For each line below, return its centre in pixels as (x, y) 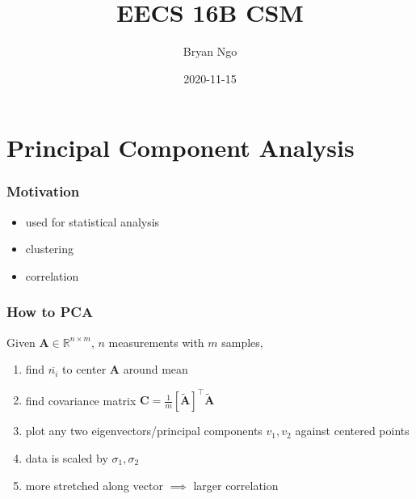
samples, (242, 342)
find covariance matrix (81, 400)
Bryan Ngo (210, 51)
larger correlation (236, 485)
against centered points (352, 431)
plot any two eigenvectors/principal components (144, 431)
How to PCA (50, 312)
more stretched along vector (94, 485)
